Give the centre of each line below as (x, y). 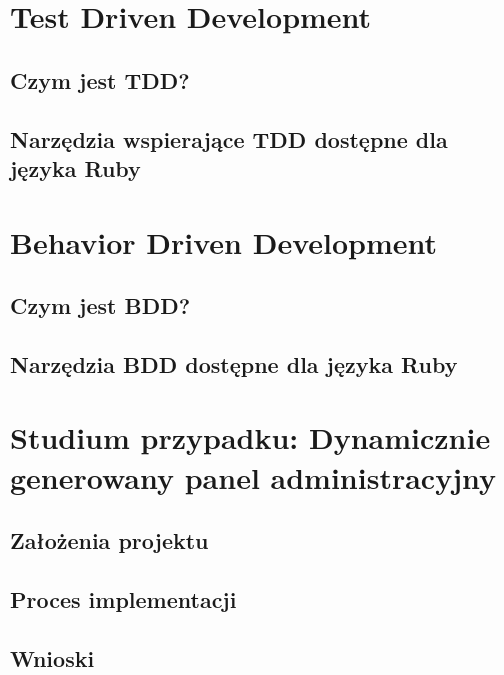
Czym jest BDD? (100, 305)
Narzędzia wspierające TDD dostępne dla (229, 138)
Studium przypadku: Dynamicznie (250, 437)
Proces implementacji (123, 599)
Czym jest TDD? (100, 79)
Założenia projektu (109, 540)
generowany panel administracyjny (253, 476)
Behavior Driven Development (224, 241)
